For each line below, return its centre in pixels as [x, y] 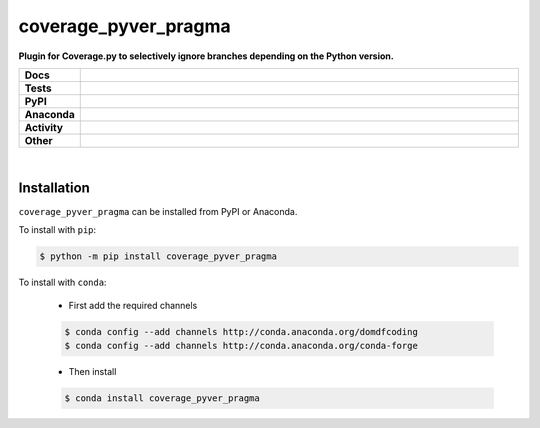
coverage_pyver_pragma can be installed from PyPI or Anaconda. [158, 211]
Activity [44, 127]
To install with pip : [57, 230]
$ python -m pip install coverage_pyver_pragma [158, 256]
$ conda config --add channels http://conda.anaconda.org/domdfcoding [241, 331]
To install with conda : [62, 282]
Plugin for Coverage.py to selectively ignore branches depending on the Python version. [206, 56]
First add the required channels [133, 305]
